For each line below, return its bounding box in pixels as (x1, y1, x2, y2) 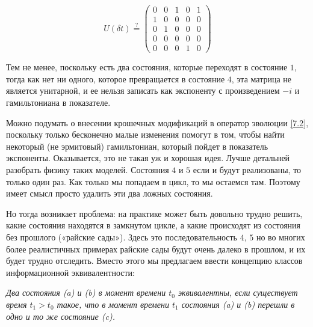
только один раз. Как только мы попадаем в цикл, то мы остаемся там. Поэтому (6, 175, 300, 188)
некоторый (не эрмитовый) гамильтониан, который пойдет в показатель (6, 139, 268, 152)
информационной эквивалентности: (6, 266, 135, 278)
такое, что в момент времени (57, 298, 169, 310)
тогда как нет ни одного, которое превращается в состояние (6, 72, 225, 85)
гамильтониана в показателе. (6, 96, 111, 108)
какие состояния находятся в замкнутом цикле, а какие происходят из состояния (6, 219, 301, 231)
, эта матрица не (231, 72, 291, 85)
